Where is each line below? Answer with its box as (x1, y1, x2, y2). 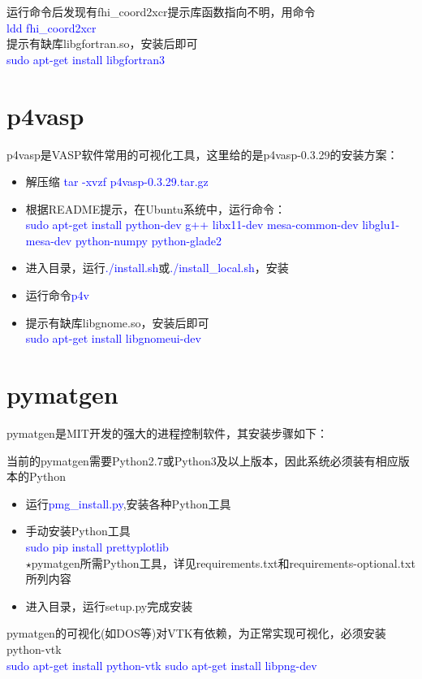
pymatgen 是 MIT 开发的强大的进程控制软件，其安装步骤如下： (6, 424, 328, 441)
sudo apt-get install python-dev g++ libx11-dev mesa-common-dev (25, 216, 359, 233)
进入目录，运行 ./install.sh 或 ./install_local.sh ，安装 (25, 259, 289, 276)
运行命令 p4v (25, 287, 89, 304)
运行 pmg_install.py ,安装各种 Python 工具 (25, 495, 231, 512)
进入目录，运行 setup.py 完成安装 (25, 597, 193, 614)
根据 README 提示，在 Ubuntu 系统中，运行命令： (25, 200, 286, 217)
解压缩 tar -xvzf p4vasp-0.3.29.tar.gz (25, 173, 209, 190)
